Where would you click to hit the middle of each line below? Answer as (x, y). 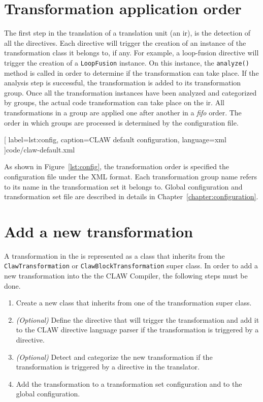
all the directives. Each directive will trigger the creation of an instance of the (125, 42)
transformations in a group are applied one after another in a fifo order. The (123, 112)
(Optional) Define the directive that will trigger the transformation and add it (138, 319)
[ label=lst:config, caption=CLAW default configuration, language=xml (115, 140)
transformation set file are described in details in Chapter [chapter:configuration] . (131, 196)
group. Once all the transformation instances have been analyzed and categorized (130, 92)
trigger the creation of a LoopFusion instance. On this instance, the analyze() (127, 62)
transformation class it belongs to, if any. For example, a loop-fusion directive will (131, 53)
